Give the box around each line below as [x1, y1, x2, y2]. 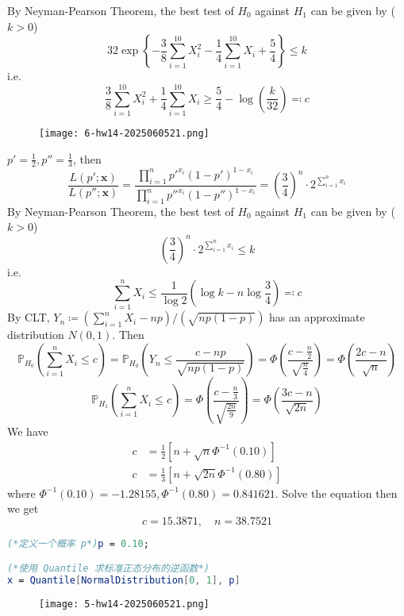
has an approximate [269, 309, 365, 325]
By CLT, [7, 309, 50, 325]
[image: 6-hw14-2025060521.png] [39, 127, 210, 139]
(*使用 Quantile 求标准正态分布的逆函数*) [7, 563, 210, 575]
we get [7, 500, 39, 517]
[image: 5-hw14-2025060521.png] [39, 599, 210, 610]
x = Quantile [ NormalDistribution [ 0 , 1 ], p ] [7, 575, 240, 587]
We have [7, 423, 48, 440]
